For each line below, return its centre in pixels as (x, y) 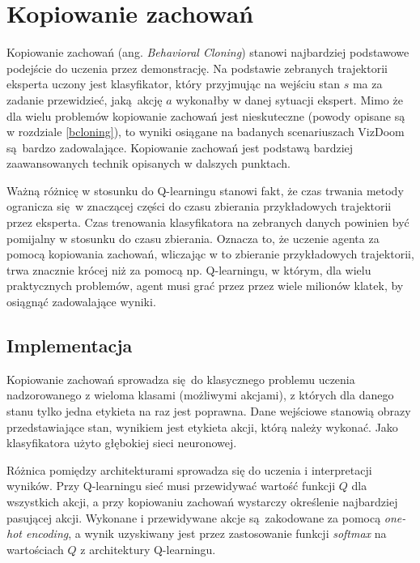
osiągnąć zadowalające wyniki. (81, 302)
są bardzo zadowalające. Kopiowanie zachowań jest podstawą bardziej (180, 147)
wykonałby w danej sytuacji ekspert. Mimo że (289, 99)
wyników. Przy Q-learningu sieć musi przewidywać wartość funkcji (171, 486)
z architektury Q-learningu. (148, 549)
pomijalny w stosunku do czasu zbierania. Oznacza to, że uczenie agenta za (193, 238)
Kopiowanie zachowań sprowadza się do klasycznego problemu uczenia (181, 379)
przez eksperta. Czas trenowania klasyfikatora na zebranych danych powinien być (208, 222)
